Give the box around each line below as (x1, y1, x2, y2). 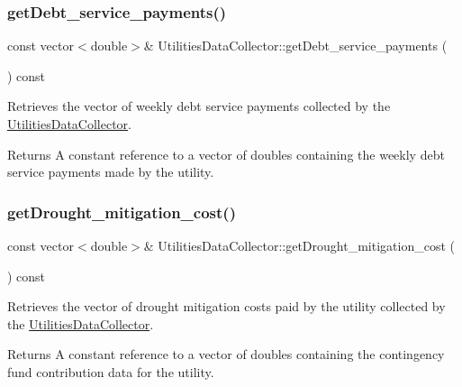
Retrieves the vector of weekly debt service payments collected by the (7, 97, 391, 115)
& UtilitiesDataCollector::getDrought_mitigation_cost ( (143, 236, 455, 254)
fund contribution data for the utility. (7, 362, 214, 381)
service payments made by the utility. (7, 162, 214, 181)
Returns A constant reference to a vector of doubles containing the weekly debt (7, 144, 445, 163)
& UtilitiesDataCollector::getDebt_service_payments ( (143, 36, 448, 55)
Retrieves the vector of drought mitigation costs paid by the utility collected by (7, 297, 446, 316)
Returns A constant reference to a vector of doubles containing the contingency (7, 345, 445, 364)
